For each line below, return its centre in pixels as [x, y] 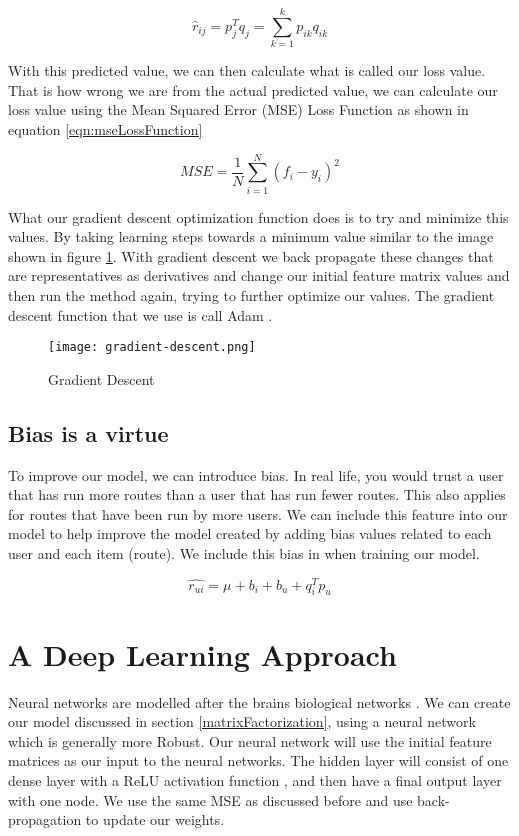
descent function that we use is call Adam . [140, 314]
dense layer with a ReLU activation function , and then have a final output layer [255, 779]
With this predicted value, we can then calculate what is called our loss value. [247, 70]
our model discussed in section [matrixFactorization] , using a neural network [242, 721]
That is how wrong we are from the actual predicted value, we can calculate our [253, 89]
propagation [45, 819]
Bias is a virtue [88, 432]
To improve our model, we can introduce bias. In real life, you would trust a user [256, 474]
